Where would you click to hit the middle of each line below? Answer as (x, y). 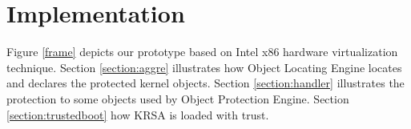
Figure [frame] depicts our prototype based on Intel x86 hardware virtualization (202, 52)
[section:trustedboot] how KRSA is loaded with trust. (138, 114)
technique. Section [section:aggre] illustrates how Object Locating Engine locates (204, 67)
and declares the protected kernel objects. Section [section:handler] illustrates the (205, 83)
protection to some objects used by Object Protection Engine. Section (178, 98)
